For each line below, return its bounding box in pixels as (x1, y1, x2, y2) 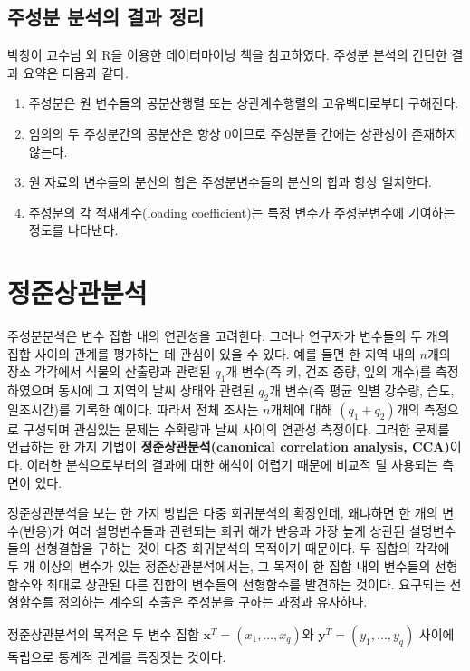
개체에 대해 (270, 399, 333, 418)
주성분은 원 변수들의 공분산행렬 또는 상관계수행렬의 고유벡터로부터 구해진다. (28, 93, 459, 112)
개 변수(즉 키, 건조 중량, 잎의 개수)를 (225, 362, 432, 381)
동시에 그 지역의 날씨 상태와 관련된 (58, 381, 254, 400)
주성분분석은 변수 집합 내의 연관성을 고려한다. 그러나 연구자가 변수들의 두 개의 (7, 326, 450, 345)
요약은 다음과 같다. (23, 63, 129, 82)
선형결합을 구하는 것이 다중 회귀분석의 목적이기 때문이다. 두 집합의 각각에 (34, 539, 450, 558)
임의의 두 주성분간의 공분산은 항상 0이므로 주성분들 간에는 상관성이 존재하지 (28, 123, 458, 142)
